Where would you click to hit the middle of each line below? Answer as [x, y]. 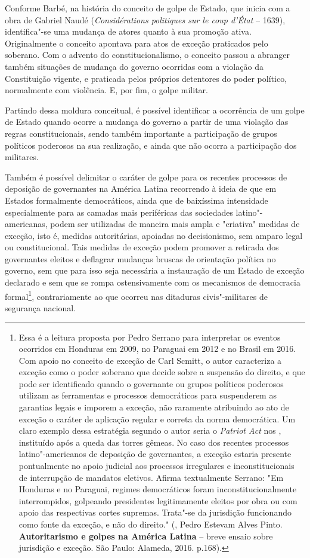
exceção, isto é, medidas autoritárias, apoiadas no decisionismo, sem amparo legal [154, 235]
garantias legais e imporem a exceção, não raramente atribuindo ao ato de [154, 407]
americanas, [26, 224]
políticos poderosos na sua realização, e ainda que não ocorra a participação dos [151, 145]
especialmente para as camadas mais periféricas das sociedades [119, 212]
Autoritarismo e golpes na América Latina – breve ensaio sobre [146, 536]
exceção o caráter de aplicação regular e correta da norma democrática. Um [157, 418]
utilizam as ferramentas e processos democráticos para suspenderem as [148, 395]
